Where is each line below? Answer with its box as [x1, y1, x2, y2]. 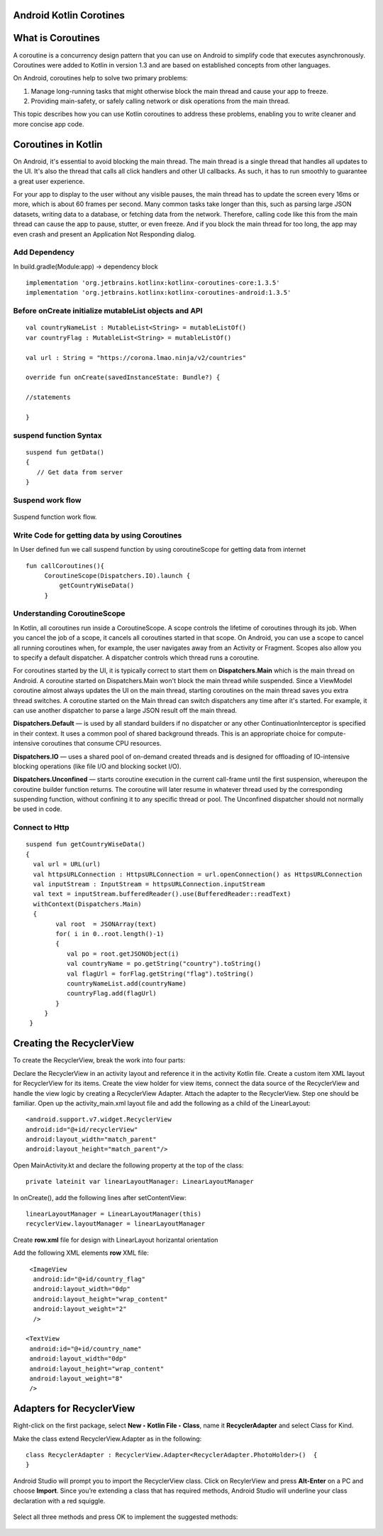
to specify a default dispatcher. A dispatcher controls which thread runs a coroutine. [13, 653, 260, 662]
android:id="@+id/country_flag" [33, 1275, 145, 1283]
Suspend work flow [13, 495, 82, 505]
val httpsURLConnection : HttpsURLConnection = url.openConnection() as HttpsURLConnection [33, 870, 362, 878]
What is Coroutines [13, 32, 101, 44]
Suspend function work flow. [13, 512, 97, 521]
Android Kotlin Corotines [13, 9, 126, 21]
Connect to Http [13, 822, 70, 832]
